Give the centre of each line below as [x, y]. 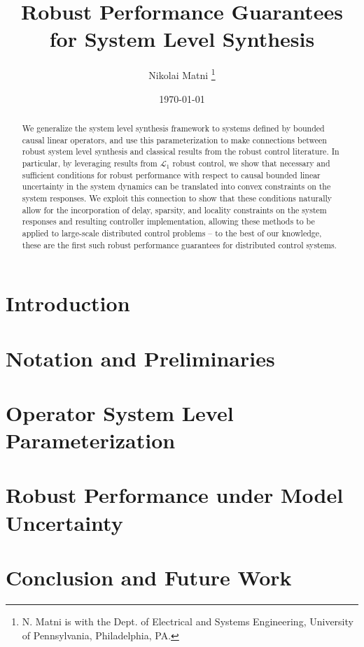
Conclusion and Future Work [149, 577]
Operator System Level [120, 412]
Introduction [68, 303]
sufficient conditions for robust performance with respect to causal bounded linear [171, 175]
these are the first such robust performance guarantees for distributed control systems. [179, 244]
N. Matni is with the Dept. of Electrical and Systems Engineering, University [188, 621]
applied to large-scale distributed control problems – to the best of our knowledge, [172, 233]
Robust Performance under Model [175, 495]
